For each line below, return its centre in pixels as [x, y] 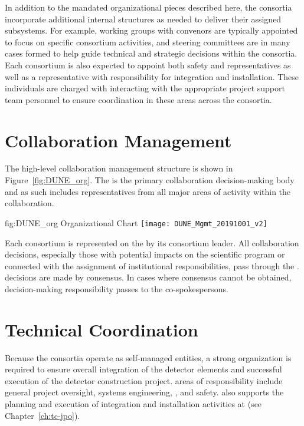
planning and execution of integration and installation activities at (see [133, 403]
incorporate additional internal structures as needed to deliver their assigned [143, 19]
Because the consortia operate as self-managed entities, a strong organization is [148, 357]
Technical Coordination [102, 329]
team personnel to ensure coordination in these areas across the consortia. [138, 99]
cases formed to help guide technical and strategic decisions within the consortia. [151, 53]
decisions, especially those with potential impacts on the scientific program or [145, 254]
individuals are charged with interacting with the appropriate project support [145, 88]
